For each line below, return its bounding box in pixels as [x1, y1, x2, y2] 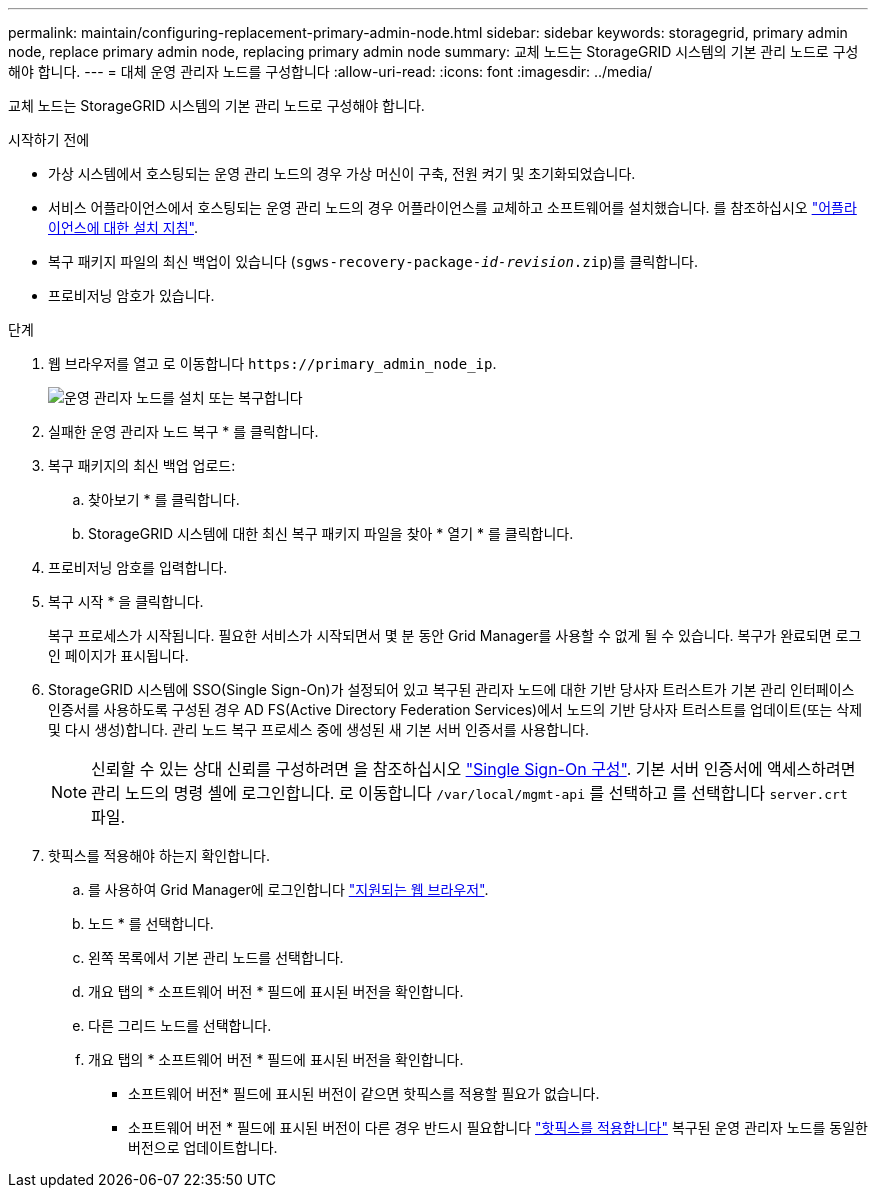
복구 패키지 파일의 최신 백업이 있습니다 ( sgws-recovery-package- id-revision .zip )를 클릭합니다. [48, 253, 698, 270]
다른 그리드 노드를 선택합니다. [88, 1017, 272, 1034]
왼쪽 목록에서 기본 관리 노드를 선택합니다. [88, 949, 344, 966]
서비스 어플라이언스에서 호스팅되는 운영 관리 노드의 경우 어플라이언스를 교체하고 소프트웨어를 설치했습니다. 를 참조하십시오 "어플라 [48, 199, 857, 216]
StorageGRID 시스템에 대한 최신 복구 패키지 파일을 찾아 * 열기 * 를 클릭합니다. [88, 525, 574, 542]
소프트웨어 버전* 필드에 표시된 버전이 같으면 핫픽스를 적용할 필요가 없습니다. [128, 1085, 600, 1102]
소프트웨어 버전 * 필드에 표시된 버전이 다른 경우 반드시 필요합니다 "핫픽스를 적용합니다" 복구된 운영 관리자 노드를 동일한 [128, 1119, 868, 1136]
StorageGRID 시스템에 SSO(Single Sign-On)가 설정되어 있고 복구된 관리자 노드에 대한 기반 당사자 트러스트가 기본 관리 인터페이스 [48, 681, 855, 698]
